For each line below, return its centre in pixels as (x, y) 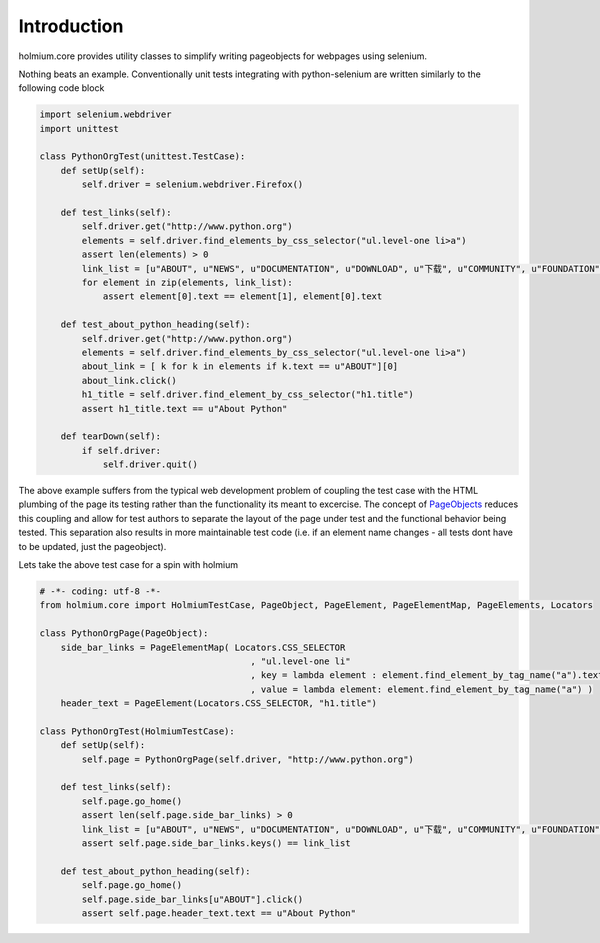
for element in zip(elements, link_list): (187, 282)
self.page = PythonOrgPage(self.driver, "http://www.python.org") (248, 759)
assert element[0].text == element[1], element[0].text (242, 296)
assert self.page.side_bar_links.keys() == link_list (216, 843)
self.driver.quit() (150, 464)
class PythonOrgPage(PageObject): (124, 633)
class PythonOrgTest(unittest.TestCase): (142, 156)
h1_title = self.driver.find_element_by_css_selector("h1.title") (248, 394)
